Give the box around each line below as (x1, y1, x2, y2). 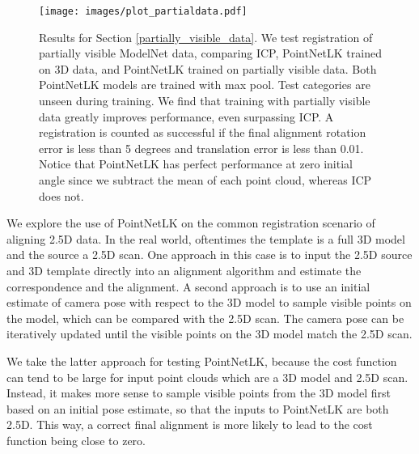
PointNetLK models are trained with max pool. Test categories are (39, 76, 370, 93)
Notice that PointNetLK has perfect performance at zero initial (39, 155, 353, 172)
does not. (39, 187, 84, 204)
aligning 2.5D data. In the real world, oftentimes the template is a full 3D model (6, 230, 405, 247)
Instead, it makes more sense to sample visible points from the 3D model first (6, 384, 391, 401)
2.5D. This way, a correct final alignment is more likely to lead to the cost (6, 416, 373, 433)
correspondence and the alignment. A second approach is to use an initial (6, 278, 370, 295)
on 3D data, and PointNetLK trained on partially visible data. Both (39, 60, 377, 77)
